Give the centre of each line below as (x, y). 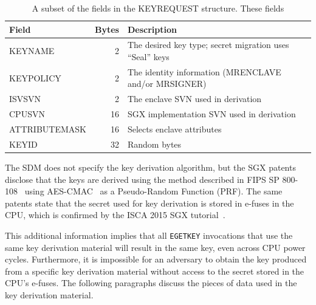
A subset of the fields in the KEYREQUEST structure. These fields (158, 8)
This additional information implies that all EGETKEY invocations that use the (149, 235)
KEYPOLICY (35, 77)
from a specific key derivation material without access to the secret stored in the (155, 271)
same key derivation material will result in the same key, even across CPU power (155, 247)
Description (152, 29)
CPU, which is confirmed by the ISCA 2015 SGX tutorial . (115, 215)
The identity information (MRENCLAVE (204, 71)
